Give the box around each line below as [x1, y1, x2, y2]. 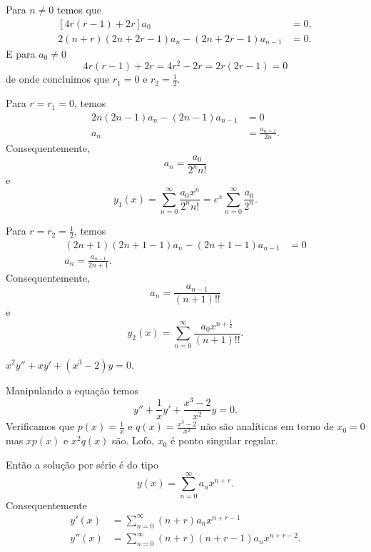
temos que [57, 2, 101, 16]
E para [6, 46, 36, 61]
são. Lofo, [112, 433, 155, 448]
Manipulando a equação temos [6, 382, 138, 397]
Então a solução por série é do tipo [6, 456, 158, 471]
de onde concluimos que [6, 71, 110, 86]
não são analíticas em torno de [200, 419, 334, 434]
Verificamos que [6, 419, 75, 434]
